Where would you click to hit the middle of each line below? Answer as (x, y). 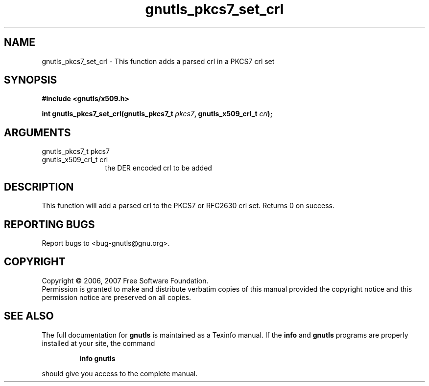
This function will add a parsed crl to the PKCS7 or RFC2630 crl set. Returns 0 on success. (188, 206)
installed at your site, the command (98, 343)
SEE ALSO (29, 316)
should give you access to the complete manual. (120, 373)
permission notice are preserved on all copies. (116, 297)
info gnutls (97, 358)
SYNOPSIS (31, 80)
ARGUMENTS (37, 132)
